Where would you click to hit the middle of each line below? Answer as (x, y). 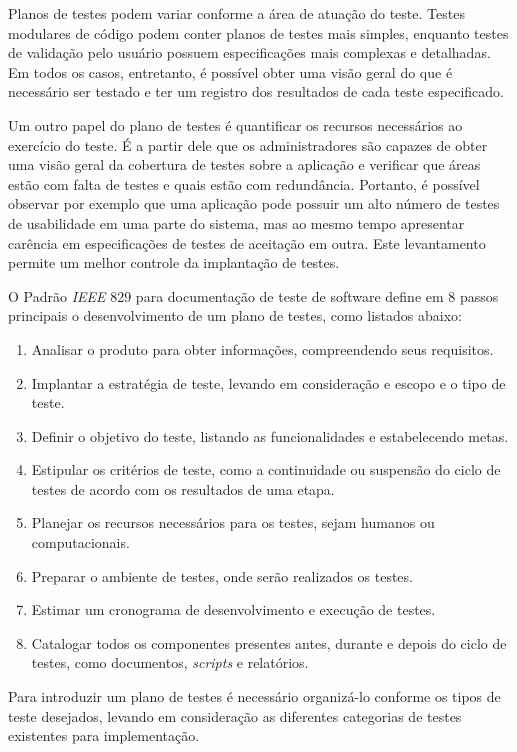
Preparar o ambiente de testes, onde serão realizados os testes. (222, 575)
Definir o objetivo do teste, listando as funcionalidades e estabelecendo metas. (270, 435)
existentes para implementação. (104, 735)
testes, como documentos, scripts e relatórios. (170, 662)
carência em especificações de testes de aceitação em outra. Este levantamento (247, 242)
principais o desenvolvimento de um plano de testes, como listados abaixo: (235, 315)
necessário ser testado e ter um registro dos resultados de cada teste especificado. (256, 91)
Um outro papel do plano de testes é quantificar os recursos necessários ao (235, 124)
